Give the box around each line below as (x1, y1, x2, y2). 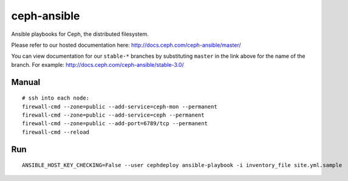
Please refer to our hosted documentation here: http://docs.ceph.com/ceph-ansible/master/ (11, 41, 241, 49)
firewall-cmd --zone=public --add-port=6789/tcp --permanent (22, 120, 208, 127)
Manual (11, 77, 41, 87)
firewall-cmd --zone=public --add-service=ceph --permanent (22, 111, 205, 118)
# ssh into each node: (22, 95, 90, 101)
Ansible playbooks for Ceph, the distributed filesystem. (11, 30, 149, 38)
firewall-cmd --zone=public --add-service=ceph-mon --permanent (22, 103, 218, 110)
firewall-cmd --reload (22, 128, 90, 135)
